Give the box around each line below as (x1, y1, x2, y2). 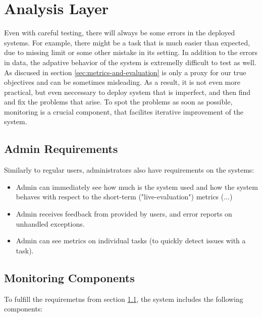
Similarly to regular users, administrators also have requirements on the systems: (4, 165, 254, 175)
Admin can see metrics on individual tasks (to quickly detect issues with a (16, 235, 246, 246)
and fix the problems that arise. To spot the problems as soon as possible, (4, 96, 233, 107)
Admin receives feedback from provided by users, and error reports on (16, 208, 232, 219)
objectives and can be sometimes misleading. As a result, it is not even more (4, 77, 240, 87)
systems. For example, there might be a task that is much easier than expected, (4, 37, 250, 47)
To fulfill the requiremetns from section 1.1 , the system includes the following (4, 293, 243, 304)
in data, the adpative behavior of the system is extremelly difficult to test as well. (4, 57, 256, 67)
